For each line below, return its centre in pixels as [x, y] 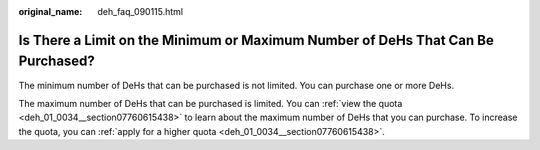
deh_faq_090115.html [140, 11]
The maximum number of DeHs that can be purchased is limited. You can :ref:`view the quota [210, 103]
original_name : [50, 11]
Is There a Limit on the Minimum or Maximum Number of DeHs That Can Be [256, 40]
